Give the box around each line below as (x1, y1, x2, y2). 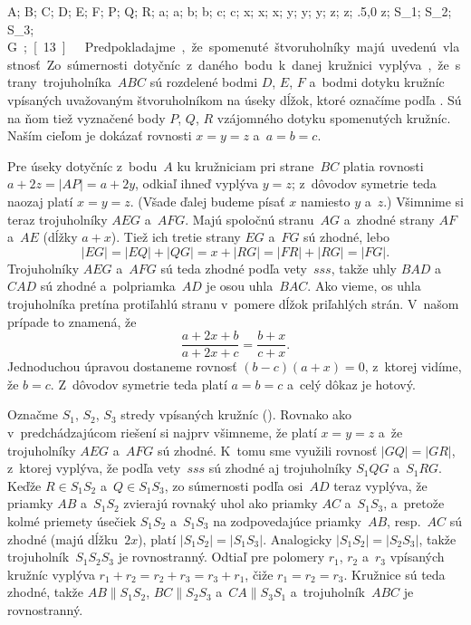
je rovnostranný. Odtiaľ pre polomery (118, 547, 325, 566)
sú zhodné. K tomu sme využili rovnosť (157, 440, 378, 459)
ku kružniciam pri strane (177, 156, 314, 175)
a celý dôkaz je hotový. (286, 374, 416, 393)
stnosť (7, 54, 41, 73)
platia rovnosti (342, 156, 424, 175)
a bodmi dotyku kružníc (309, 72, 445, 91)
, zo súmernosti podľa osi (164, 476, 303, 495)
